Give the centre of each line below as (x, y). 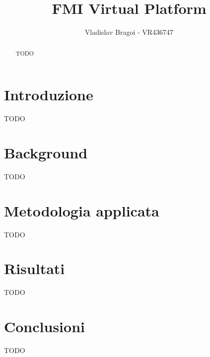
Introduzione (49, 95)
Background (46, 152)
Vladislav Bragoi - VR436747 (129, 32)
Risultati (35, 268)
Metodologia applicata (82, 210)
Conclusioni (44, 326)
